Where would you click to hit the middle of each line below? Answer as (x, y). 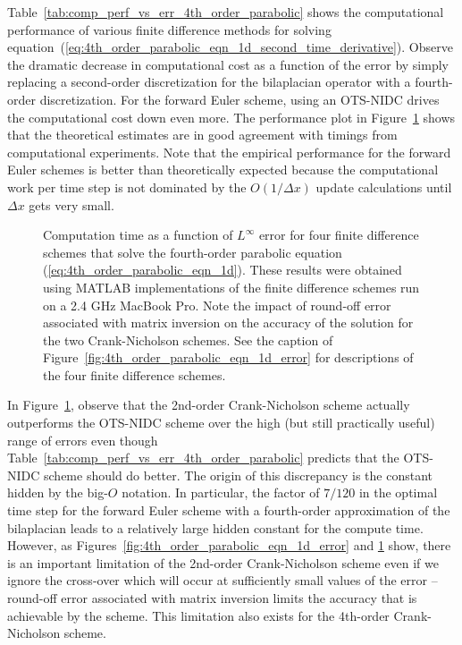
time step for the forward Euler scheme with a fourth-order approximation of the (229, 510)
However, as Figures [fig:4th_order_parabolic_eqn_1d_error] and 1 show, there (229, 545)
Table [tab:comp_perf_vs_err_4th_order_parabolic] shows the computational (226, 12)
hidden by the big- (58, 492)
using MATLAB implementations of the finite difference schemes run (231, 287)
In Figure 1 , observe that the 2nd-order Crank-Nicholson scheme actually (209, 405)
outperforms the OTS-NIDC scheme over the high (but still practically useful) (221, 423)
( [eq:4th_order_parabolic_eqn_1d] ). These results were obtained (223, 270)
